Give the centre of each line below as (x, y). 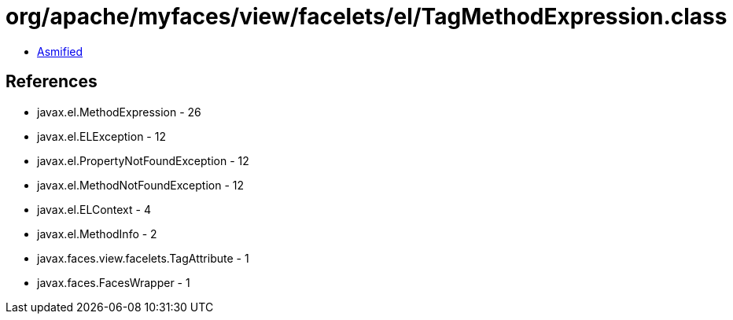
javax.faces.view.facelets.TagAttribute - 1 (143, 258)
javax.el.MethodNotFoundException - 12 (141, 185)
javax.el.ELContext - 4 (94, 209)
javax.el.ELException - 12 (101, 136)
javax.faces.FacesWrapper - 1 (114, 282)
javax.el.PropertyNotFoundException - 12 (143, 160)
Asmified (60, 51)
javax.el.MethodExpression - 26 (119, 112)
